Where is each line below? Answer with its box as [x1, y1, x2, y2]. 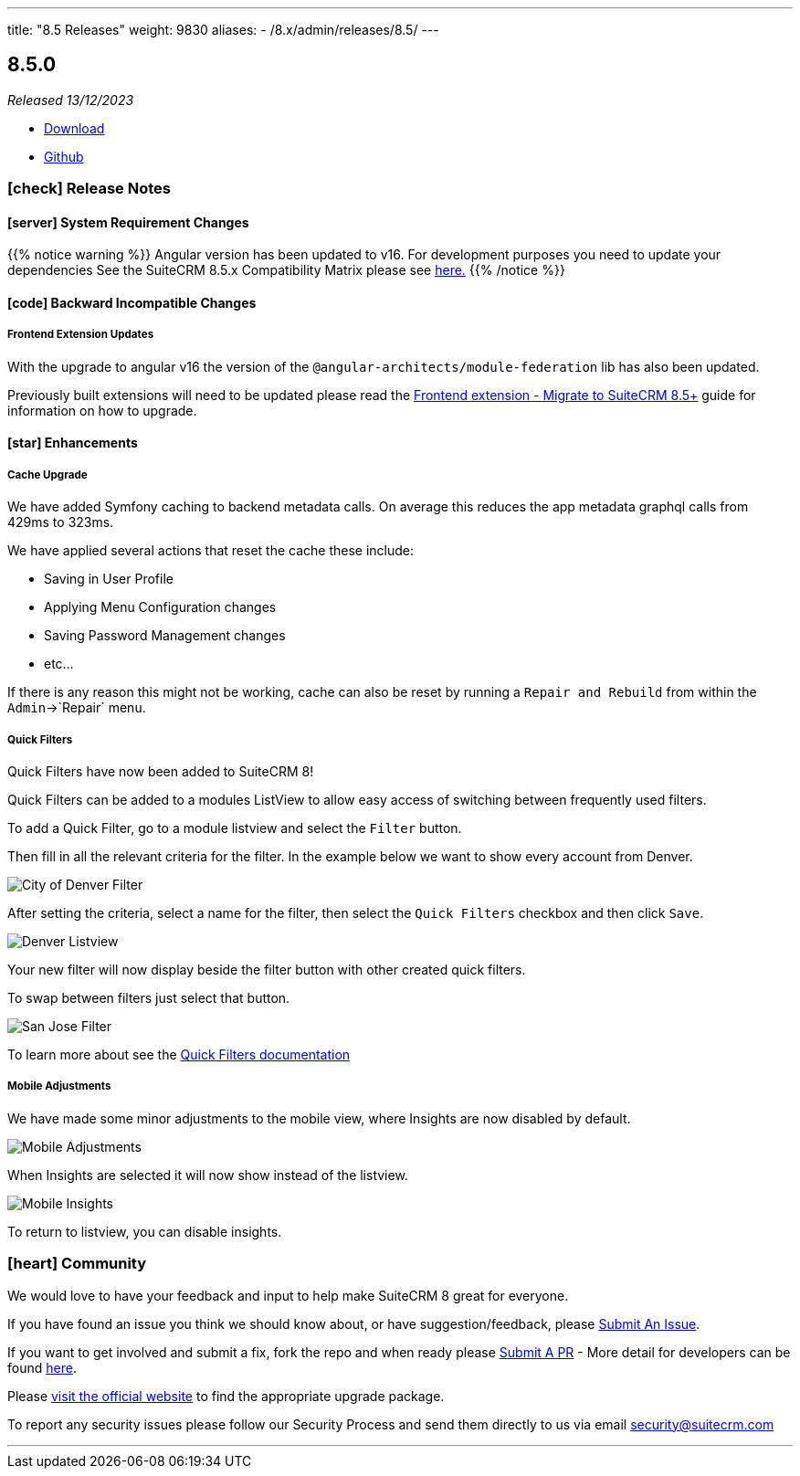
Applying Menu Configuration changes [44, 599, 277, 616]
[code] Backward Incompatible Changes [7, 295, 257, 311]
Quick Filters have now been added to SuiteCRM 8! [7, 764, 314, 779]
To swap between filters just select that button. [7, 990, 290, 1006]
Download [44, 120, 105, 136]
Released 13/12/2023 [7, 91, 134, 108]
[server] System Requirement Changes [7, 214, 249, 230]
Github [44, 148, 84, 164]
